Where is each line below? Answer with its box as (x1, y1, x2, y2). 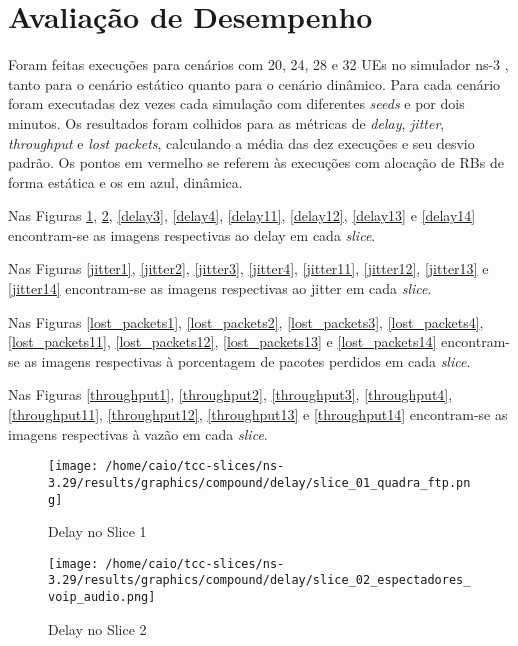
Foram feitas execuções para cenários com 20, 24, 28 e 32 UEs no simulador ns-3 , (8, 54, 509, 75)
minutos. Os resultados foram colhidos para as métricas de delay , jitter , (8, 112, 445, 133)
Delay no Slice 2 (48, 618, 147, 639)
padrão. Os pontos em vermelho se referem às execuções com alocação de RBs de (8, 152, 504, 173)
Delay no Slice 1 (48, 521, 147, 542)
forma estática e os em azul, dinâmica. (8, 171, 243, 192)
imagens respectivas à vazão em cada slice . (8, 423, 268, 444)
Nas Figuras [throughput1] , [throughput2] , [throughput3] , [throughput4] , (8, 384, 453, 405)
